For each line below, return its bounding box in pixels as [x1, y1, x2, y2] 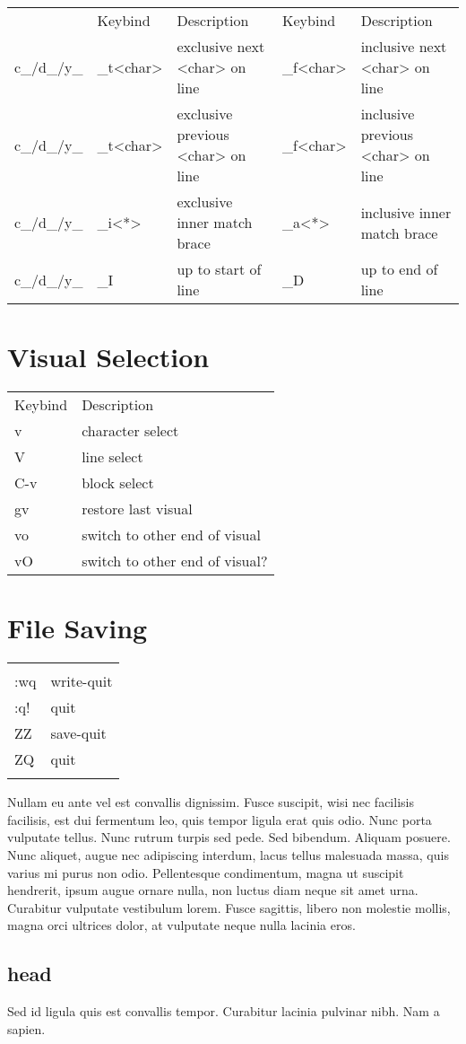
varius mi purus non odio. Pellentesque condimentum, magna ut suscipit [7, 863, 404, 882]
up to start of [177, 259, 262, 279]
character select [82, 420, 179, 442]
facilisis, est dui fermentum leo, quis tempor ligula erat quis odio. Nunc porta [7, 810, 432, 829]
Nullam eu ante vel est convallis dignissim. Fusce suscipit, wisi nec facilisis [7, 793, 414, 812]
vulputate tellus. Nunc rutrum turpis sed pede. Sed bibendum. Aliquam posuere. [7, 828, 451, 847]
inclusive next [360, 36, 447, 57]
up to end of [360, 259, 438, 279]
